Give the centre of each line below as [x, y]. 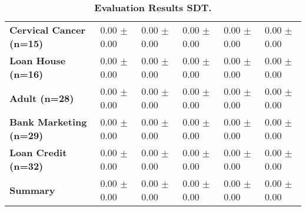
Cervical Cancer [48, 30]
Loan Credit [38, 152]
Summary [32, 190]
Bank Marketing [48, 122]
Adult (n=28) [42, 98]
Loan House [38, 60]
